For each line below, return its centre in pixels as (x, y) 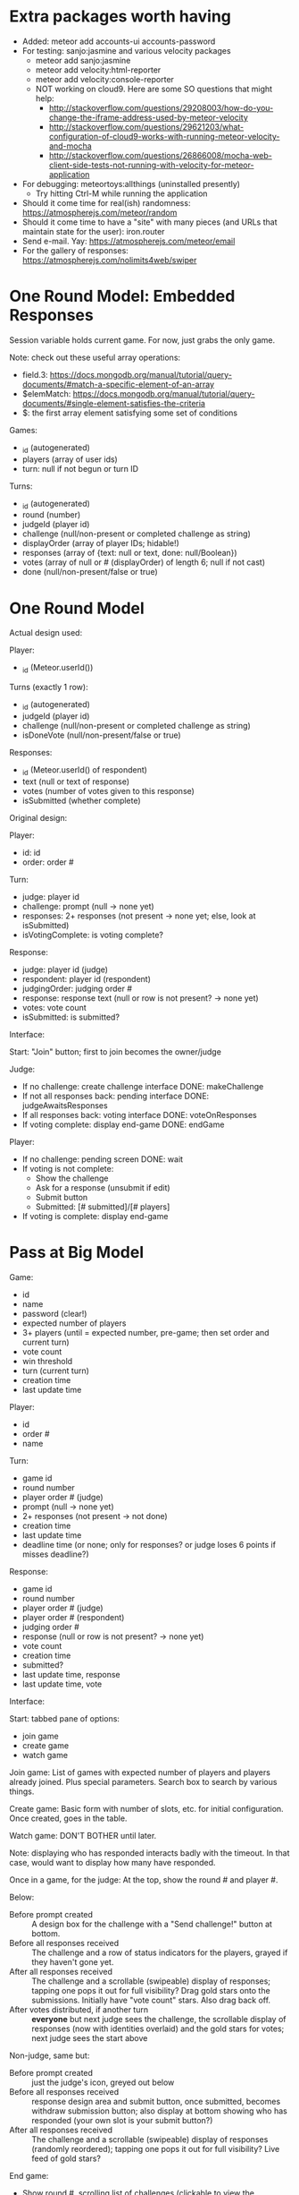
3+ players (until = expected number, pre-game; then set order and (145, 1332)
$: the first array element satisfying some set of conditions (130, 413)
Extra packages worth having (120, 17)
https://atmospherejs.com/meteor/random (100, 212)
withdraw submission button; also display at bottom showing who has (159, 2111)
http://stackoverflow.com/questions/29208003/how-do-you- (161, 107)
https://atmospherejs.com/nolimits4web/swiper (109, 260)
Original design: (38, 817)
